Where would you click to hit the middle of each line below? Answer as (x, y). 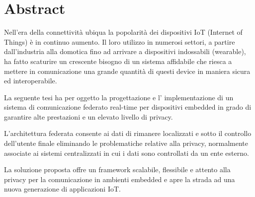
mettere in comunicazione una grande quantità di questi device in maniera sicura (127, 71)
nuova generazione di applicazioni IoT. (62, 189)
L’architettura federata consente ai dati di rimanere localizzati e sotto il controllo (128, 133)
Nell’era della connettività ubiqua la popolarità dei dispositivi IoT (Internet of (123, 32)
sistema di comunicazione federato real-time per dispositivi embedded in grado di (128, 107)
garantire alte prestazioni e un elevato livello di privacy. (88, 116)
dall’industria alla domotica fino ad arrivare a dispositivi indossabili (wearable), (125, 51)
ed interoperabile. (31, 81)
